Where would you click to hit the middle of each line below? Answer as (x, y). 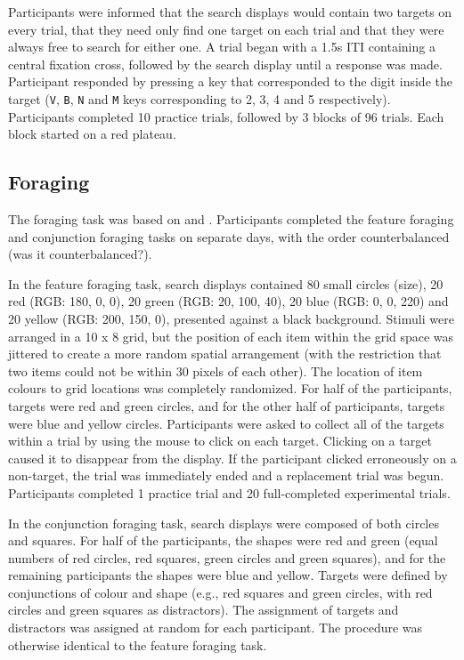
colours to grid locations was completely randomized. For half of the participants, (230, 388)
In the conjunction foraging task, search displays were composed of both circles (224, 523)
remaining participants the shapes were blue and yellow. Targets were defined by (228, 575)
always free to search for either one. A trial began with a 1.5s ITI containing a (222, 47)
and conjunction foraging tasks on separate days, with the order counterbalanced (229, 236)
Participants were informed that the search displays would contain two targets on (230, 12)
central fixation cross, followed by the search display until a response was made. (225, 64)
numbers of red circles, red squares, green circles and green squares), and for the (227, 557)
